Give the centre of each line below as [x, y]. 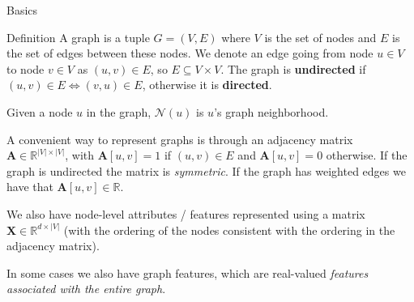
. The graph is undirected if [293, 68]
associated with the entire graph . [86, 289]
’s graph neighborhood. [271, 111]
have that [30, 187]
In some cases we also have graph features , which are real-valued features [188, 272]
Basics [22, 10]
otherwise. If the [367, 155]
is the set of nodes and [320, 37]
